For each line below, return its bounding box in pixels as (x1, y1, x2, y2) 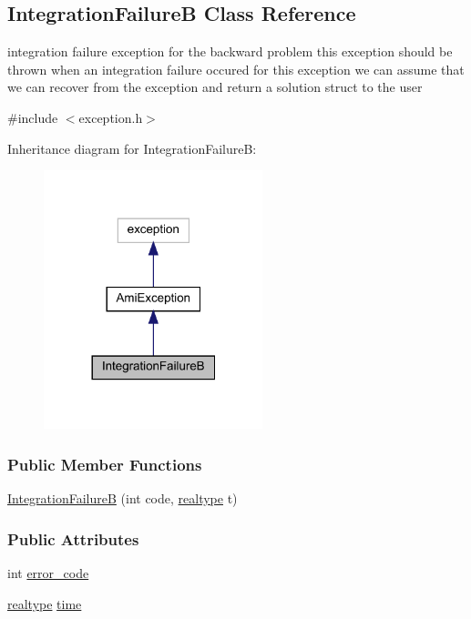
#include (7, 107, 58, 127)
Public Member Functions (7, 452, 202, 475)
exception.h (78, 107, 143, 127)
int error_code (7, 563, 89, 582)
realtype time (7, 594, 82, 613)
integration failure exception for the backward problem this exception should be (7, 42, 453, 61)
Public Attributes (7, 527, 139, 550)
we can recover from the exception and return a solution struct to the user (7, 77, 423, 96)
